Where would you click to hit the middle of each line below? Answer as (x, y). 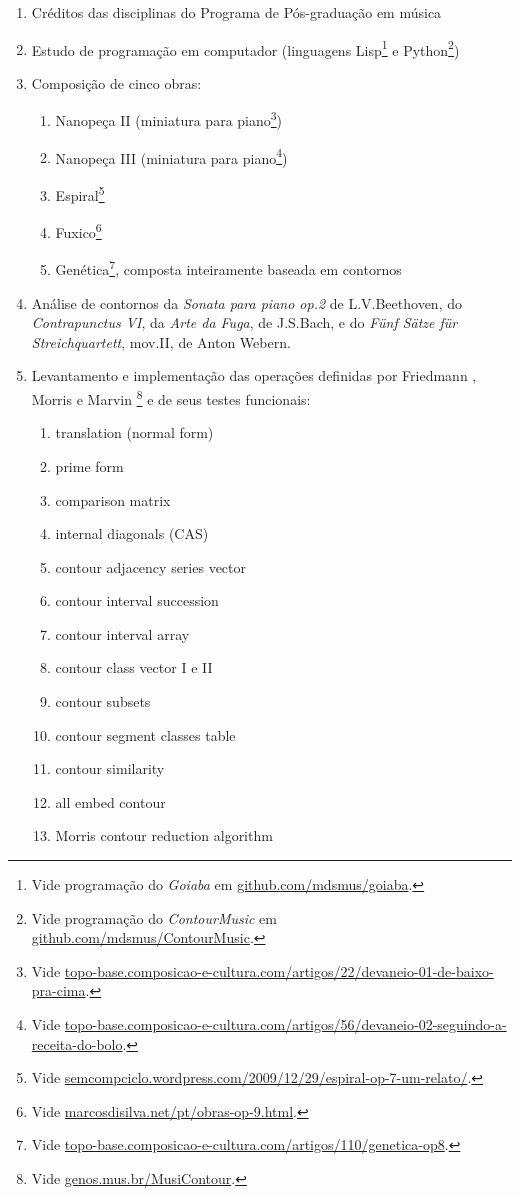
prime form (89, 465)
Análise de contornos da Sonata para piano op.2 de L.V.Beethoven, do (246, 302)
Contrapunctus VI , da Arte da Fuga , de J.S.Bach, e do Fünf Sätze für (244, 322)
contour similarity (110, 768)
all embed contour (110, 801)
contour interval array (122, 633)
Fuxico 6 (78, 230)
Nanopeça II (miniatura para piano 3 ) (169, 119)
